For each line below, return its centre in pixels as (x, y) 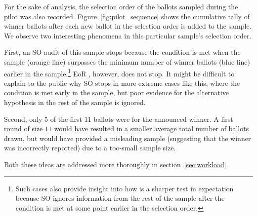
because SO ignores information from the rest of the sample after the (120, 198)
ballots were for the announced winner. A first (163, 119)
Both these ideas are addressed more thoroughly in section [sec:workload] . (116, 164)
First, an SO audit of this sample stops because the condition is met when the (122, 52)
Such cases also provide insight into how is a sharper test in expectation (125, 188)
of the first (66, 119)
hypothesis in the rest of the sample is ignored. (75, 102)
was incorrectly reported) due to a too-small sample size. (90, 148)
